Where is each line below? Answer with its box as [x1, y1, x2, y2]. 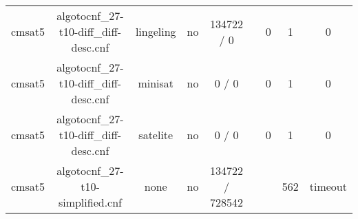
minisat [138, 75, 174, 91]
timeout [309, 178, 347, 194]
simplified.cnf [58, 194, 122, 210]
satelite [138, 127, 173, 143]
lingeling [135, 23, 176, 39]
